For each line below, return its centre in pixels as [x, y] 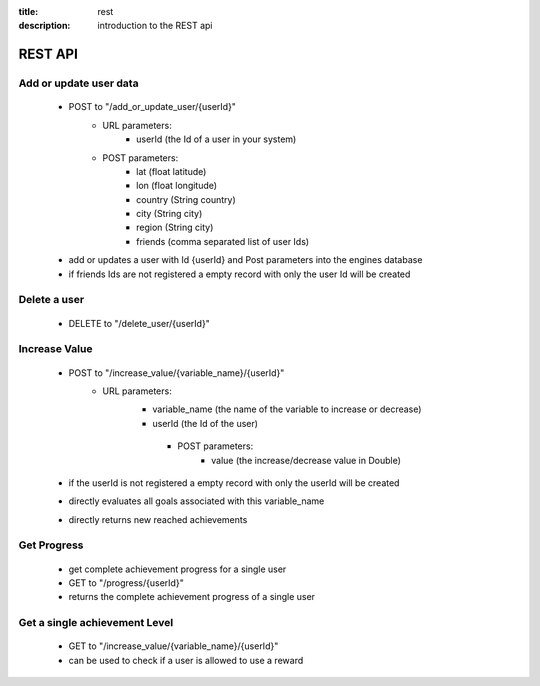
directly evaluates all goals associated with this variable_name [196, 501]
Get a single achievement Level [96, 623]
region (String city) [175, 227]
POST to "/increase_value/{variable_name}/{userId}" [176, 372]
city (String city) [169, 214]
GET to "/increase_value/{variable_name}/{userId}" [173, 646]
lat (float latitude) [171, 171]
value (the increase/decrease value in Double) [306, 460]
